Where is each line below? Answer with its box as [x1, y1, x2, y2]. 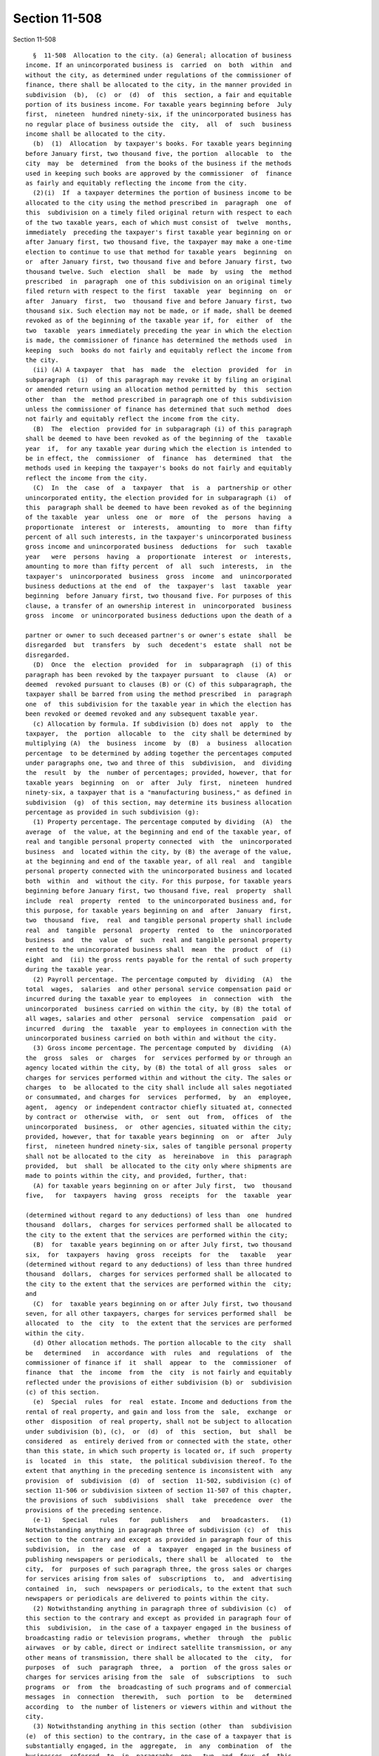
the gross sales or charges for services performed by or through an [25, 1054, 292, 1062]
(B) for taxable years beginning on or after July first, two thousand [32, 1240, 292, 1249]
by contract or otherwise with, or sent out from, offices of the [25, 1113, 292, 1121]
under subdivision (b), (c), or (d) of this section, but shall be [25, 1427, 292, 1436]
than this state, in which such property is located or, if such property [25, 1447, 292, 1455]
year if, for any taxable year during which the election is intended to [25, 445, 292, 452]
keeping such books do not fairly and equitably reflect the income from [25, 346, 292, 354]
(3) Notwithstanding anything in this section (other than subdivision [32, 1722, 292, 1731]
